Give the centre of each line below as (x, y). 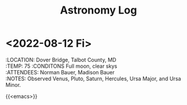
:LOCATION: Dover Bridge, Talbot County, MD (61, 60)
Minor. (13, 85)
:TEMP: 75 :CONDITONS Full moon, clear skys (61, 66)
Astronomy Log (99, 10)
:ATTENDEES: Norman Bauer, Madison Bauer (60, 72)
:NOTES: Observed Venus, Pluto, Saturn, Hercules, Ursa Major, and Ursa (93, 78)
